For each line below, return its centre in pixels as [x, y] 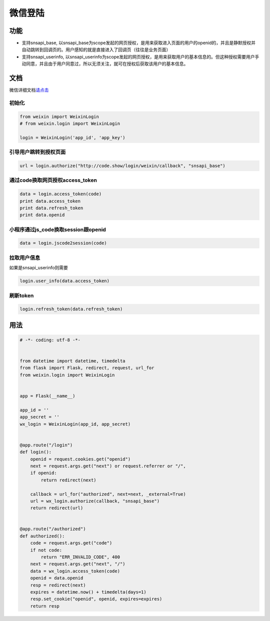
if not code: [46, 550]
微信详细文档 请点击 [29, 90]
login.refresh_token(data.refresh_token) [71, 309]
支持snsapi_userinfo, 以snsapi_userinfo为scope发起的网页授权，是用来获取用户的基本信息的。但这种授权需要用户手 [140, 57]
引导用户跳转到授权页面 [37, 152]
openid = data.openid [57, 578]
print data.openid [42, 215]
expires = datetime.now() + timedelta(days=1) [88, 592]
